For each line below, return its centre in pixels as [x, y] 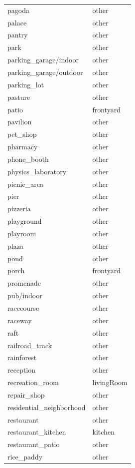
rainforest [22, 357]
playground [25, 221]
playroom [22, 233]
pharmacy [23, 147]
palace [17, 22]
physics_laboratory [37, 171]
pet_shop [22, 134]
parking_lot [26, 84]
